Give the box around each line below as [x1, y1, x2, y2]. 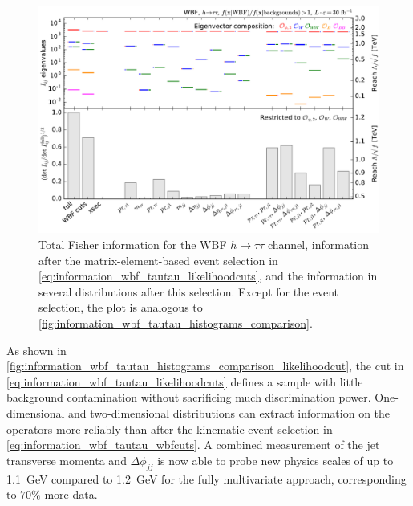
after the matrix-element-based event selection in [38, 251, 278, 268]
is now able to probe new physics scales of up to [157, 451, 394, 468]
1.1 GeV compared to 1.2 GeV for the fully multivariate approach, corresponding [6, 470, 407, 487]
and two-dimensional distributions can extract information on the [68, 404, 391, 421]
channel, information [267, 235, 369, 252]
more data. [44, 486, 98, 503]
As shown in [6, 341, 67, 358]
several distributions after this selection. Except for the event [38, 283, 339, 300]
